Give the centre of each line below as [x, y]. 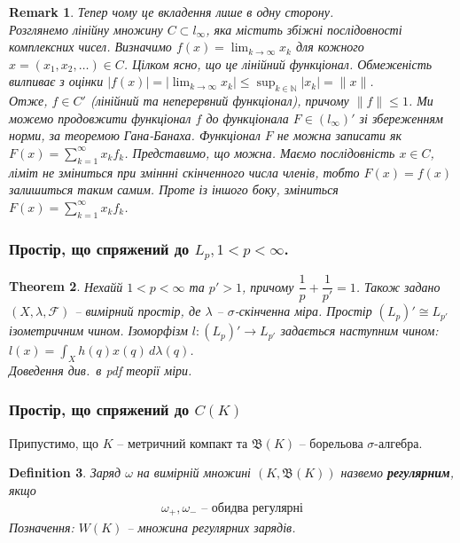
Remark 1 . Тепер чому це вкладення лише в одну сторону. [172, 12]
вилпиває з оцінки [56, 81]
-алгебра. [398, 442]
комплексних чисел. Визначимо [90, 47]
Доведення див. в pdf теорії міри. [101, 370]
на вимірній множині [194, 472]
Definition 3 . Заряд [65, 472]
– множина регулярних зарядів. [211, 527]
